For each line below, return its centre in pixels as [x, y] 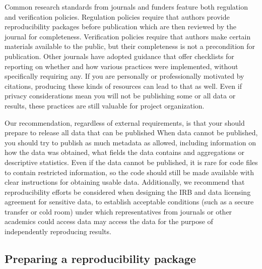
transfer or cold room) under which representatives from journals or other [118, 211]
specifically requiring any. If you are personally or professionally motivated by [124, 76]
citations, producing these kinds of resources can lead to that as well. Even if [123, 86]
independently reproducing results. [58, 231]
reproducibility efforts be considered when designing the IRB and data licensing [128, 192]
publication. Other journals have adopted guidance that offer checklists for [119, 56]
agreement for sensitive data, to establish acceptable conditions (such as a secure [129, 202]
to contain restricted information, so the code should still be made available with [129, 172]
